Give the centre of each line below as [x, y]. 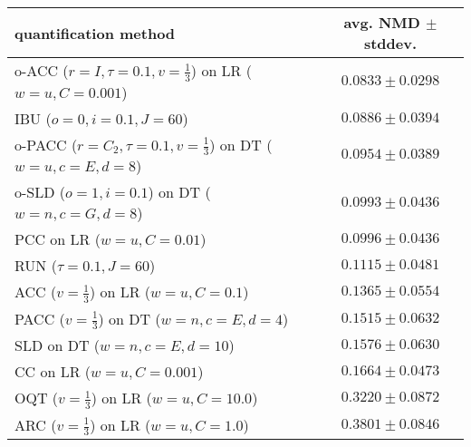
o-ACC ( [42, 70]
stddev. [390, 43]
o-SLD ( [40, 192]
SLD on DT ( [58, 345]
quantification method [95, 33]
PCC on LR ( [58, 239]
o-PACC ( [46, 144]
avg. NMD [382, 22]
